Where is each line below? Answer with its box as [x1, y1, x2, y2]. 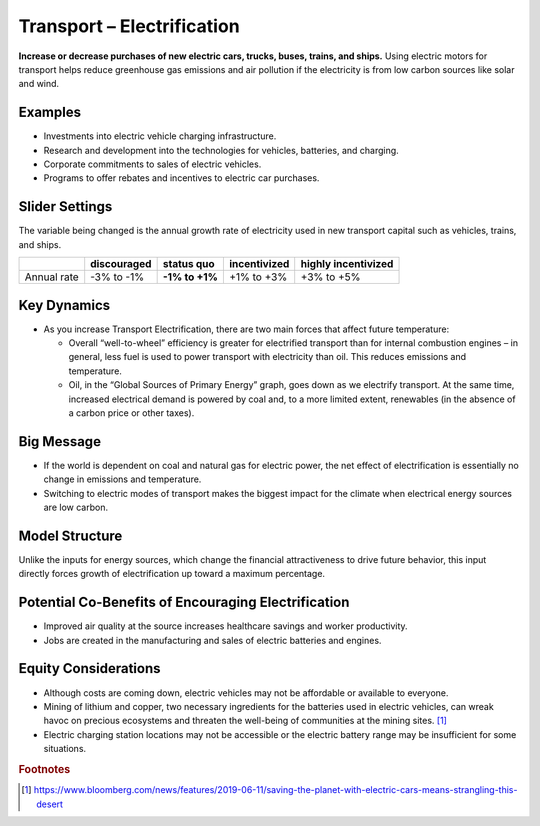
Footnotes [18, 762, 71, 776]
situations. [43, 743, 87, 755]
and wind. [18, 78, 60, 90]
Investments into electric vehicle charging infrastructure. [43, 130, 277, 142]
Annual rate [24, 270, 79, 284]
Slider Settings [18, 198, 113, 215]
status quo [162, 257, 215, 271]
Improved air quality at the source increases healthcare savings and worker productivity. [43, 620, 409, 632]
